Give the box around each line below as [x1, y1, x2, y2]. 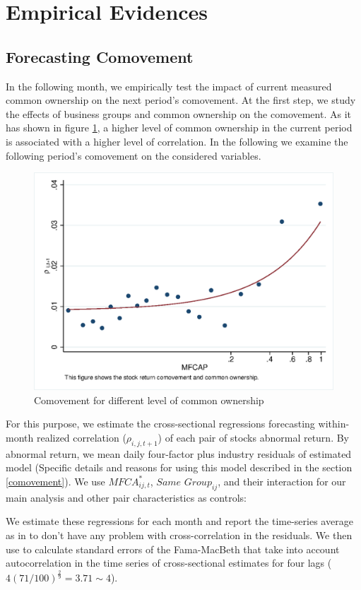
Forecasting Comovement [6, 45, 194, 67]
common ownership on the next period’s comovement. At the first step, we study [6, 93, 356, 107]
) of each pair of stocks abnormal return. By [158, 430, 350, 444]
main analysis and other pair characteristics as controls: [6, 490, 247, 505]
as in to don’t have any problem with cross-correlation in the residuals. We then [6, 527, 353, 542]
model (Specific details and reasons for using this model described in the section [6, 460, 353, 475]
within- [318, 416, 350, 431]
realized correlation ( [36, 430, 126, 444]
